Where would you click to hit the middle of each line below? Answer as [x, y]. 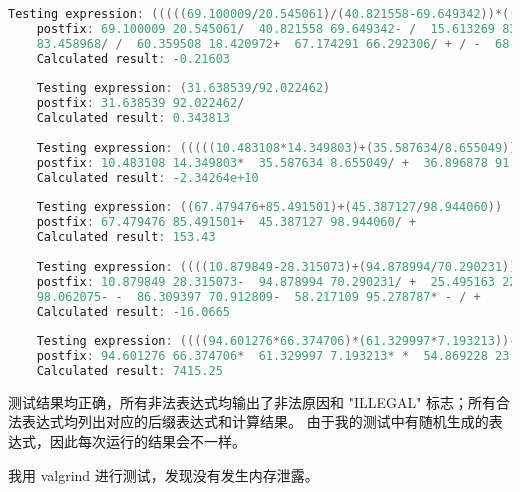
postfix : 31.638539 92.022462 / [140, 103]
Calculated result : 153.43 [126, 237]
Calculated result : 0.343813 [133, 118]
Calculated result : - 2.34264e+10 [147, 177]
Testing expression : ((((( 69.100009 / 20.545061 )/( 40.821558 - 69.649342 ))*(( [262, 14]
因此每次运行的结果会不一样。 [147, 441]
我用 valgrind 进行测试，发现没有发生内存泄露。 [163, 474]
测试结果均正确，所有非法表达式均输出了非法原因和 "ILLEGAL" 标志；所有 [252, 401]
